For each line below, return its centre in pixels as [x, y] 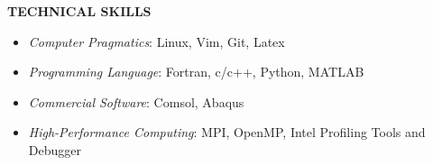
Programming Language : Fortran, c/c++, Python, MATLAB [196, 72]
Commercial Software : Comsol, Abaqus [136, 101]
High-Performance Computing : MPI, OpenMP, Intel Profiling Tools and [227, 132]
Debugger [55, 149]
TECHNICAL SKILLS [79, 11]
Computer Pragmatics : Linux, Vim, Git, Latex [157, 41]
